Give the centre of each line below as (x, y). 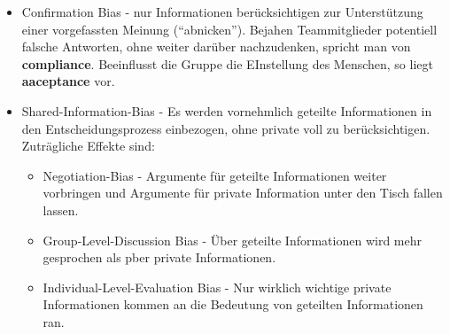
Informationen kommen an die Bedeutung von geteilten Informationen (233, 304)
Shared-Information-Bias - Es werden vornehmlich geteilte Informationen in (227, 110)
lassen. (61, 210)
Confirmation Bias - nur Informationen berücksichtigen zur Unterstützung (222, 12)
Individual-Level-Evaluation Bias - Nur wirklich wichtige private (217, 287)
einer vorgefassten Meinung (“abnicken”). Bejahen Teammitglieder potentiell (229, 29)
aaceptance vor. (68, 81)
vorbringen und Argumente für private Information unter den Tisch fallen (243, 193)
